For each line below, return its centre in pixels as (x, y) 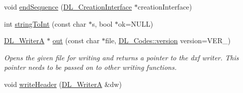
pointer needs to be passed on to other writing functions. (90, 67)
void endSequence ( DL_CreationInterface (68, 7)
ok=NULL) (136, 23)
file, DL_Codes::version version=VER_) (168, 40)
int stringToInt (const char (45, 23)
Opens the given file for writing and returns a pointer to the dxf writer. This (121, 57)
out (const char (76, 40)
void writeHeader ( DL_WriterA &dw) (63, 84)
